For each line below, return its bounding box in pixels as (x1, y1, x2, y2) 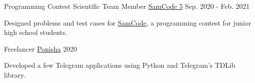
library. (4, 69, 26, 80)
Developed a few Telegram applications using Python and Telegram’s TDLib (4, 60, 235, 70)
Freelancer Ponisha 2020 (4, 43, 77, 54)
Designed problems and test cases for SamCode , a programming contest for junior (4, 17, 252, 28)
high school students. (4, 27, 68, 37)
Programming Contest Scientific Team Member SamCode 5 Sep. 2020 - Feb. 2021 (4, 1, 250, 11)
